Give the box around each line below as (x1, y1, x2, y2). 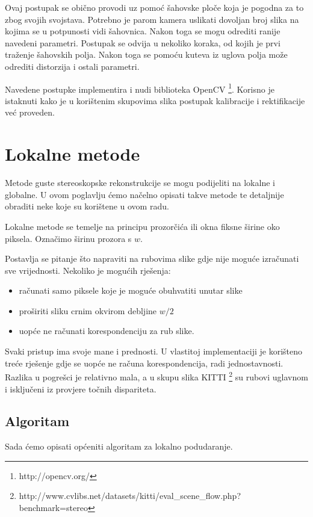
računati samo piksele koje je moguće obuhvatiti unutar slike (19, 284, 243, 297)
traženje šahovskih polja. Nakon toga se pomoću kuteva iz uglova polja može (5, 48, 288, 61)
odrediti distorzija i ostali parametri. (5, 60, 140, 72)
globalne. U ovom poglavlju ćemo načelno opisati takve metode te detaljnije (5, 188, 284, 200)
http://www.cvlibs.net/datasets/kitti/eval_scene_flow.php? (19, 489, 241, 502)
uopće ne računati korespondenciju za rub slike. (19, 324, 194, 337)
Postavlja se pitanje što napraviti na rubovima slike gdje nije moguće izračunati (5, 252, 299, 265)
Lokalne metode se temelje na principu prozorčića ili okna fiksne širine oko (5, 220, 280, 232)
